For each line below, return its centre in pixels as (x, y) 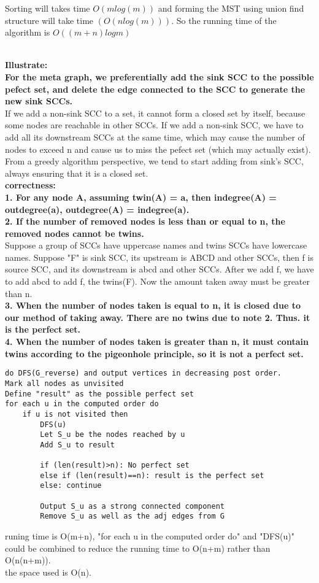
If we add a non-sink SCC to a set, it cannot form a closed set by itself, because (155, 113)
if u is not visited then (75, 414)
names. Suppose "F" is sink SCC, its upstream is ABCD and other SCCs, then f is (159, 257)
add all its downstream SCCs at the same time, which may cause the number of (155, 137)
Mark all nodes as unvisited (64, 383)
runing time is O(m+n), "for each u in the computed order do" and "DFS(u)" (150, 536)
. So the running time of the (224, 20)
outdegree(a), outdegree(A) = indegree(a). (97, 209)
